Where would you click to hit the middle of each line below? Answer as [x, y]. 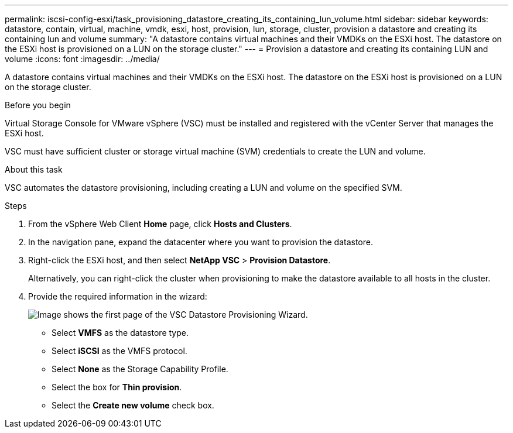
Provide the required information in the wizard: [118, 296]
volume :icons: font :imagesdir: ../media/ [82, 59]
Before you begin [38, 105]
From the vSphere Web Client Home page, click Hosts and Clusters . [160, 224]
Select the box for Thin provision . [117, 387]
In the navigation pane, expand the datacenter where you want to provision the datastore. [201, 242]
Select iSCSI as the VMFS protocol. [119, 351]
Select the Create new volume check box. [133, 405]
